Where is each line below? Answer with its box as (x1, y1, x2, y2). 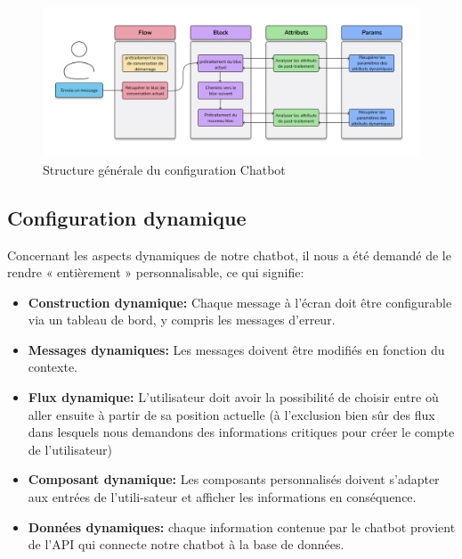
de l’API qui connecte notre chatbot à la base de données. (28, 535, 344, 554)
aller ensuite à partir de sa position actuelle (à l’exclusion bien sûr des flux (28, 405, 435, 423)
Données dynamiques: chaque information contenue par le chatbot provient (28, 517, 456, 536)
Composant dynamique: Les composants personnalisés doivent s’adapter (28, 470, 440, 489)
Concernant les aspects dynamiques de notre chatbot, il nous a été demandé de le (7, 245, 451, 264)
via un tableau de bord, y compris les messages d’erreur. (28, 310, 336, 329)
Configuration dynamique (7, 203, 247, 231)
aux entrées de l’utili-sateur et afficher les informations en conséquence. (28, 488, 417, 506)
